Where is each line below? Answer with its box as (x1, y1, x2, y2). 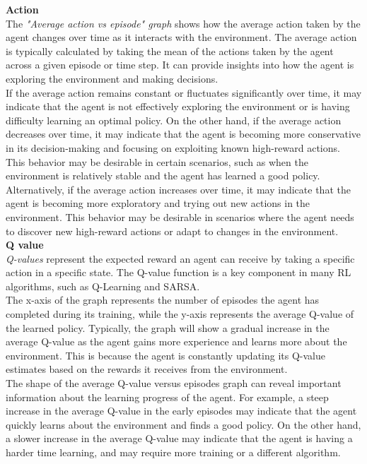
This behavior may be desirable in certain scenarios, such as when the (6, 154, 308, 169)
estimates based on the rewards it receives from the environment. (6, 362, 288, 376)
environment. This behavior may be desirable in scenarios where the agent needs (6, 209, 354, 224)
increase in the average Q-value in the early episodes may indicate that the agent (6, 403, 357, 418)
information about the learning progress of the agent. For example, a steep (6, 389, 329, 404)
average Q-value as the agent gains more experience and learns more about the (6, 334, 347, 349)
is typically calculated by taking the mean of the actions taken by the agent (6, 43, 334, 58)
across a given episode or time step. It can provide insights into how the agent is (6, 57, 354, 72)
